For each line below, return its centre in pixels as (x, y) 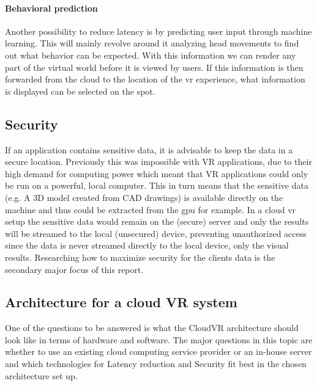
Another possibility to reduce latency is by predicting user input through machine (158, 31)
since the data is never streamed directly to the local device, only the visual (147, 245)
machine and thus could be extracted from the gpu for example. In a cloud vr (151, 209)
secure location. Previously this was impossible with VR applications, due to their (158, 162)
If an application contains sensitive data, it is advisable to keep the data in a (149, 149)
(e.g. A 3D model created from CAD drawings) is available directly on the (144, 197)
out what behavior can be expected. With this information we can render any (151, 55)
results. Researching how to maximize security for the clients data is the (140, 257)
